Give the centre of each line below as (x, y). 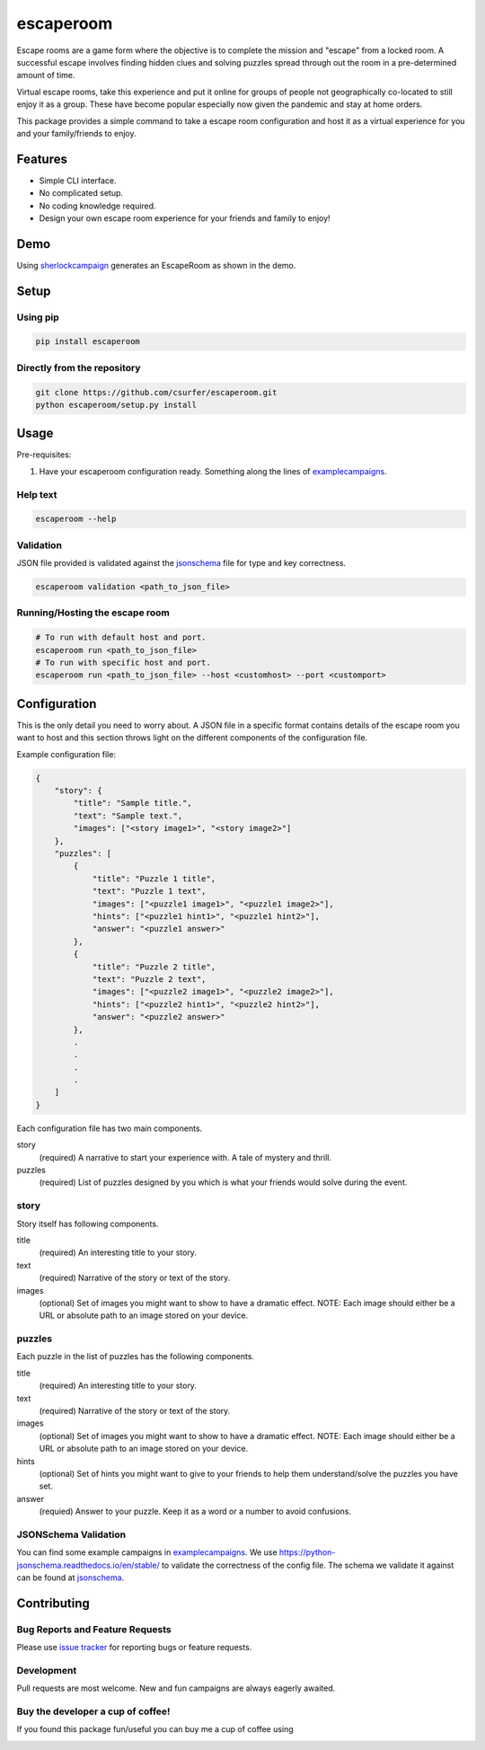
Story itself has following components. (88, 1224)
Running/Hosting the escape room (93, 613)
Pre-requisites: (44, 455)
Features (42, 159)
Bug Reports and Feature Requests (94, 1629)
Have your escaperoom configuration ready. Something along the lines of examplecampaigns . (213, 471)
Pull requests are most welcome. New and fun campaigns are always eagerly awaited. (176, 1688)
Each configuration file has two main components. (110, 1128)
